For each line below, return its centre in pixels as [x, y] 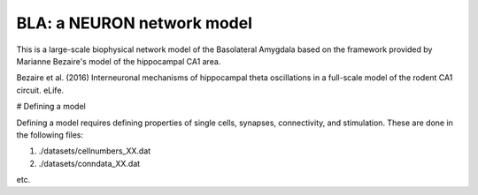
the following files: [50, 135]
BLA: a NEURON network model [134, 23]
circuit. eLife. [40, 90]
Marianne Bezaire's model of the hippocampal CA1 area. [119, 61]
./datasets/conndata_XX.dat [89, 163]
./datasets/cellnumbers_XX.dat [95, 151]
